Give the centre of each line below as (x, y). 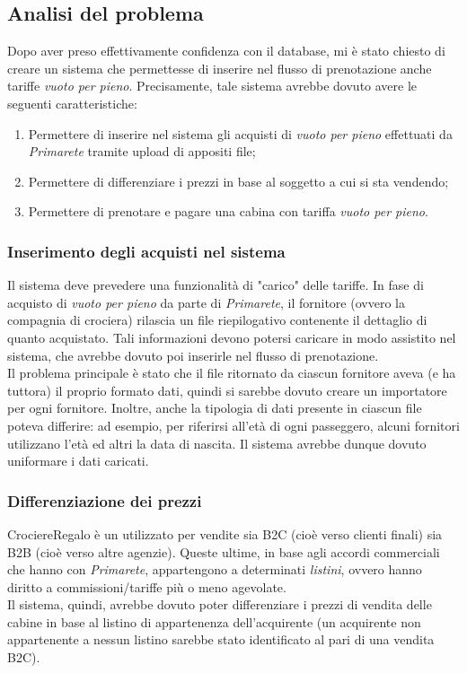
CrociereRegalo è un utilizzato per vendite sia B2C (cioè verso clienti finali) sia (225, 533)
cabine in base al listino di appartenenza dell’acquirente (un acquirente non (214, 621)
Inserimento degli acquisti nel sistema (146, 251)
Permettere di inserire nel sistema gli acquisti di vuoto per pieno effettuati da (240, 133)
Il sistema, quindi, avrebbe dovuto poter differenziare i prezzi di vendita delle (220, 604)
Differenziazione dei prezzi (105, 500)
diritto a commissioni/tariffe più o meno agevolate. (147, 586)
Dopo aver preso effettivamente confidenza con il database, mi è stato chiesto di (226, 51)
